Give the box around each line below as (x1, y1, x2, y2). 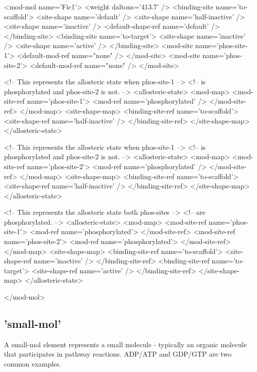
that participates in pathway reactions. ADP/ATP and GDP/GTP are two (4, 349, 232, 359)
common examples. (4, 359, 61, 369)
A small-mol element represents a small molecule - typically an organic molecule (4, 339, 247, 349)
